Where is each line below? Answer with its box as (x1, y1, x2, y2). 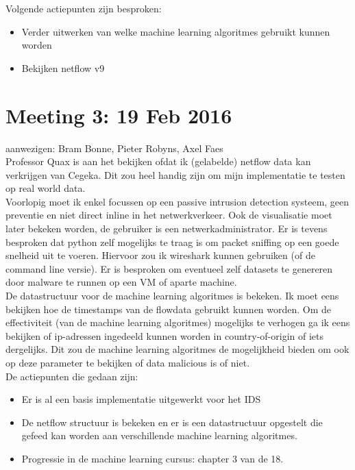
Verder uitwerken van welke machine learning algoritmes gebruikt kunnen (21, 24, 330, 38)
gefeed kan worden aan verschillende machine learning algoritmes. (21, 428, 297, 443)
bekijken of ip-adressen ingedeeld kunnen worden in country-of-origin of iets (5, 328, 323, 343)
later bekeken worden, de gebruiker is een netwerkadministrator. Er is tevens (5, 221, 328, 236)
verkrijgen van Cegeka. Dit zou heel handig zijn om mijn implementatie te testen (5, 167, 345, 182)
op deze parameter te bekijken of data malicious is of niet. (5, 356, 250, 369)
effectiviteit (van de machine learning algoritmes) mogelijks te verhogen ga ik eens (5, 315, 350, 330)
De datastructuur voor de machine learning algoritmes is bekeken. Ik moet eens (5, 288, 339, 303)
